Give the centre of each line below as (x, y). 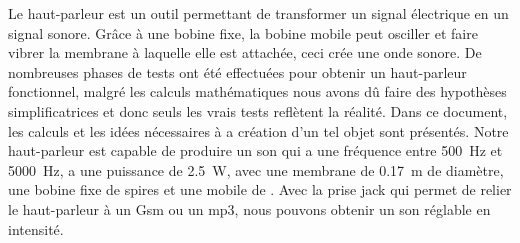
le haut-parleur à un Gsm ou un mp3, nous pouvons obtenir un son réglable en (249, 208)
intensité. (36, 228)
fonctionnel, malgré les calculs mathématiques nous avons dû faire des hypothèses (257, 91)
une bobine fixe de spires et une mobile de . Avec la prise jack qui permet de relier (260, 189)
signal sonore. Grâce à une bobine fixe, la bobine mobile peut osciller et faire (243, 32)
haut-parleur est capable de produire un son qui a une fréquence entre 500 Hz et (255, 150)
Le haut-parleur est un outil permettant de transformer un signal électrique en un (258, 13)
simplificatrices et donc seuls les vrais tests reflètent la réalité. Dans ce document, (258, 110)
